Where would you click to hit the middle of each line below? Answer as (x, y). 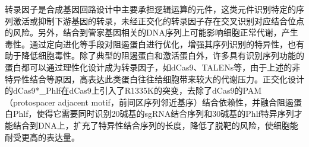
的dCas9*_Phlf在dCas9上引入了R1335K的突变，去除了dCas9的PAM (133, 90)
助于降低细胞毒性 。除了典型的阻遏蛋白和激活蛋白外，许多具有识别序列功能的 (154, 55)
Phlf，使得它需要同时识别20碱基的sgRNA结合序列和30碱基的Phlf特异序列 (153, 114)
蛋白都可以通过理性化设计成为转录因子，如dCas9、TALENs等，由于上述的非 (153, 67)
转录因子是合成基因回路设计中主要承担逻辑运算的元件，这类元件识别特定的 (150, 9)
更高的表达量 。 (50, 137)
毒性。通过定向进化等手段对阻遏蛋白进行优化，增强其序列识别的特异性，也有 (154, 44)
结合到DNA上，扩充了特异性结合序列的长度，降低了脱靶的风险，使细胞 (151, 125)
